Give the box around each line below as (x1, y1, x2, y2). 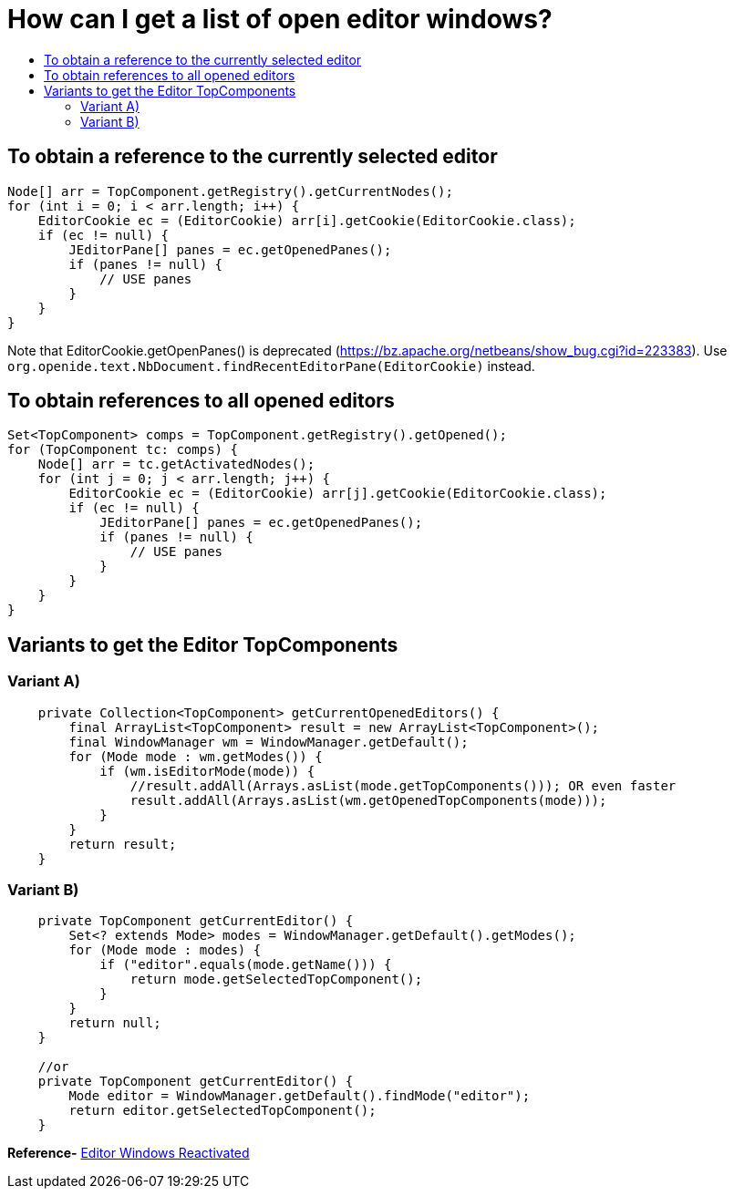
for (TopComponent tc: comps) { (7, 442, 238, 458)
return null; (68, 1016, 161, 1031)
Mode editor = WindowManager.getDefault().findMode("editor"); (68, 1088, 531, 1104)
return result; (68, 836, 177, 851)
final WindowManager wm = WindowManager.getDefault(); (68, 734, 469, 749)
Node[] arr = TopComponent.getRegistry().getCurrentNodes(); (7, 183, 453, 199)
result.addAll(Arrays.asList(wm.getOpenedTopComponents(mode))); (129, 792, 607, 808)
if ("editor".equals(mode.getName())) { (99, 957, 392, 973)
